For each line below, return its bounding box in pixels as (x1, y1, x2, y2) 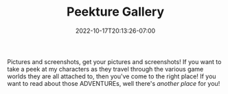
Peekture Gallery (66, 4, 165, 20)
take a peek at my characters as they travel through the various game (7, 65, 204, 73)
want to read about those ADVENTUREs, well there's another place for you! (7, 79, 220, 87)
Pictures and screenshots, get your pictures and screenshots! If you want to (7, 57, 222, 65)
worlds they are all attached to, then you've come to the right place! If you (7, 72, 216, 80)
